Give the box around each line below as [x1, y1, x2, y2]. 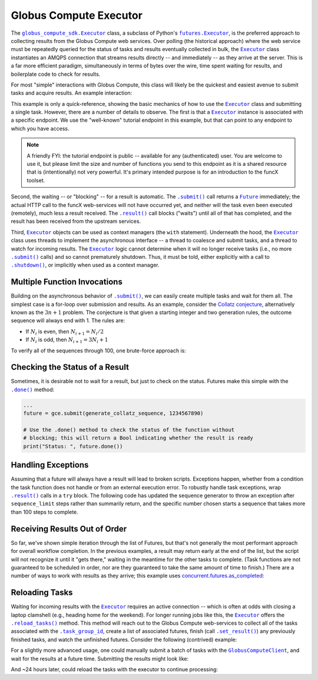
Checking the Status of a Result [11, 362, 130, 372]
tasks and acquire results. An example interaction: [11, 89, 132, 96]
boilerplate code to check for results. [11, 71, 101, 78]
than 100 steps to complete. [11, 508, 79, 515]
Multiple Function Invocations [11, 277, 123, 287]
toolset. [26, 176, 45, 184]
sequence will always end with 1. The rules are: [11, 317, 125, 324]
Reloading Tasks [11, 588, 73, 598]
